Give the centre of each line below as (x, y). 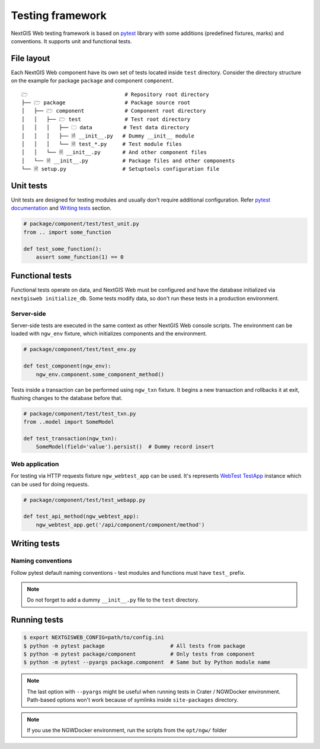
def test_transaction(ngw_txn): (71, 439)
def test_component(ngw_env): (67, 366)
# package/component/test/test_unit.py (81, 224)
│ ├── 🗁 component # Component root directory (114, 111)
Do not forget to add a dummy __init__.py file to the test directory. (113, 600)
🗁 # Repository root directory (116, 94)
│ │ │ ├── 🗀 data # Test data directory (105, 128)
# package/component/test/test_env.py (80, 349)
